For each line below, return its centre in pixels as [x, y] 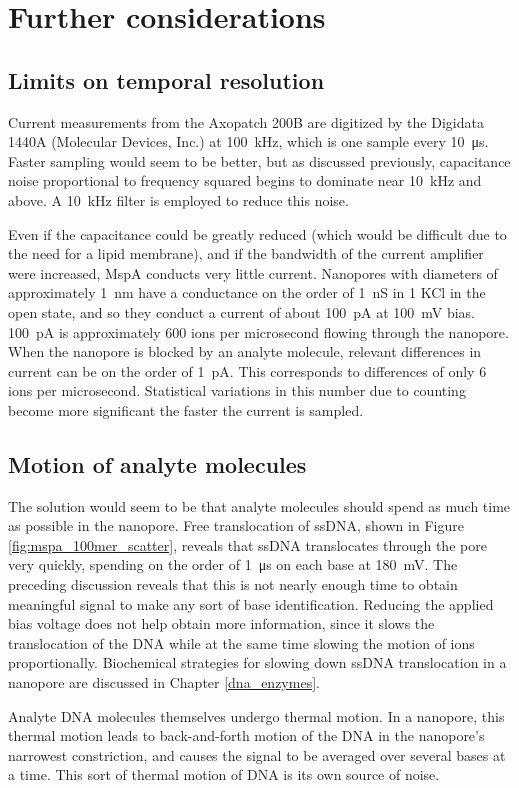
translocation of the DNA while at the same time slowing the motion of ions [241, 642]
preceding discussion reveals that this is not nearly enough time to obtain [233, 584]
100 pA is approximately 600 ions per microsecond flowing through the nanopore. [258, 331]
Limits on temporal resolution [166, 79]
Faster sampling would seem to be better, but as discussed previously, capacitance [259, 160]
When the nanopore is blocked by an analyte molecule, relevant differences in [245, 351]
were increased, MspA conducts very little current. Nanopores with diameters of [253, 272]
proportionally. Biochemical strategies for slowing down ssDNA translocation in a [257, 662]
